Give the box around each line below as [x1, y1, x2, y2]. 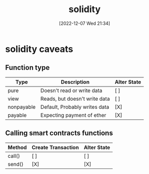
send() [8, 160, 24, 167]
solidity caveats [5, 43, 73, 55]
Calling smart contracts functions [5, 129, 113, 138]
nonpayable [8, 103, 36, 110]
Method [8, 144, 27, 151]
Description [60, 78, 90, 85]
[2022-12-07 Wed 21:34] [59, 20, 110, 26]
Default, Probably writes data [40, 103, 109, 110]
